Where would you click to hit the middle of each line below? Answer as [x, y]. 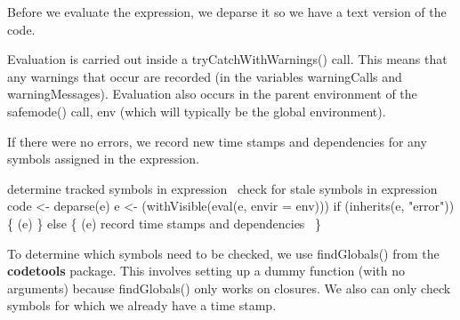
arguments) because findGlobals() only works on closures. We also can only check [229, 288]
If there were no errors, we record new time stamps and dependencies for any [217, 141]
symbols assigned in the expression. [103, 159]
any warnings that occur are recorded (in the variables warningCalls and [205, 76]
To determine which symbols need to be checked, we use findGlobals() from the [223, 253]
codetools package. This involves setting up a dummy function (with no [206, 271]
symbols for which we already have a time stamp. [142, 305]
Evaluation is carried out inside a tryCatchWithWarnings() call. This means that [227, 59]
